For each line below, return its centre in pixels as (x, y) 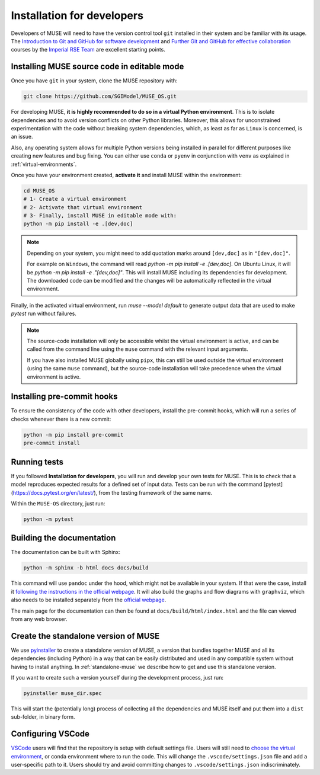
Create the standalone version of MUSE (85, 636)
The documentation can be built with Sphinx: (66, 552)
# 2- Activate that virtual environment (83, 207)
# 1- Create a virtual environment (75, 199)
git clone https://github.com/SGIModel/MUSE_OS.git (100, 97)
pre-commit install (52, 443)
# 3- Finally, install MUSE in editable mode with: (100, 216)
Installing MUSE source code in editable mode (97, 67)
